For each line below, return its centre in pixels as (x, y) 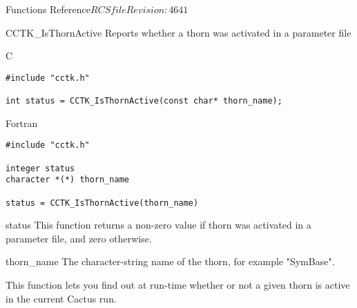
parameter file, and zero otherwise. (79, 238)
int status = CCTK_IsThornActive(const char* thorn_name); (144, 101)
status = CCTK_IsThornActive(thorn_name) (102, 203)
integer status (40, 168)
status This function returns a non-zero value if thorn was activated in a (158, 225)
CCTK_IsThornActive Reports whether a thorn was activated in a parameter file (178, 32)
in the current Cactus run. (61, 298)
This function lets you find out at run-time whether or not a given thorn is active (178, 285)
